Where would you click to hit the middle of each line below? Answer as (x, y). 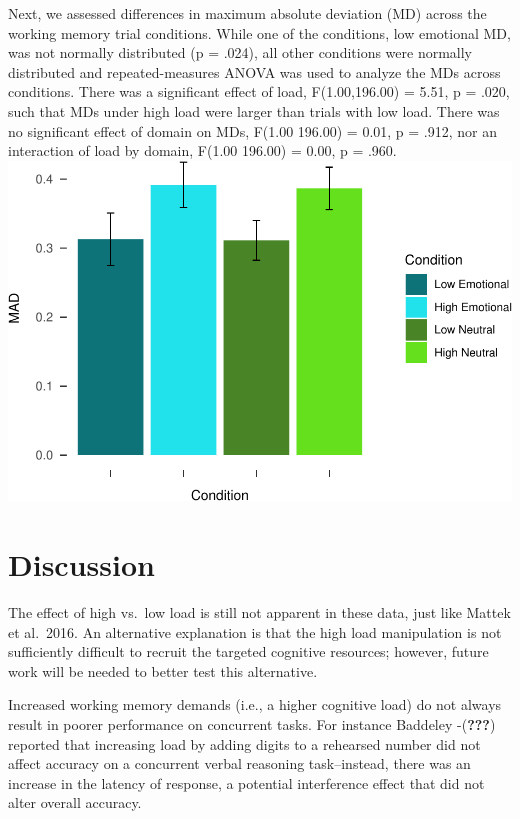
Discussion (81, 564)
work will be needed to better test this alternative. (163, 670)
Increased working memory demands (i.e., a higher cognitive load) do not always (255, 704)
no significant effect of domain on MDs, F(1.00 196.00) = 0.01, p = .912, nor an (253, 130)
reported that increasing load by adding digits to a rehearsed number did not (244, 743)
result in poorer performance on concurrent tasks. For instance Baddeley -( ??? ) (252, 724)
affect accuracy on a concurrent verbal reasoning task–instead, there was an (239, 763)
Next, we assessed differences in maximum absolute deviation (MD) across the (247, 13)
